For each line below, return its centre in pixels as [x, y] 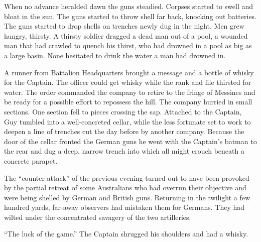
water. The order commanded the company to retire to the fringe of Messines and [130, 92]
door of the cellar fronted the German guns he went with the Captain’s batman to [130, 141]
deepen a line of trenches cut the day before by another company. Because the [124, 131]
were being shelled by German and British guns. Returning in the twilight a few [127, 197]
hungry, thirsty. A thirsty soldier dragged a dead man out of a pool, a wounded [126, 35]
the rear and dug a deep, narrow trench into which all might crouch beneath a [124, 151]
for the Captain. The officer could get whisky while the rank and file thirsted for [128, 82]
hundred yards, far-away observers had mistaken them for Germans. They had [124, 207]
